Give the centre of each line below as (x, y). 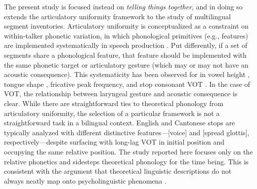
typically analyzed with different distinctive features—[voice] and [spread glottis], (127, 132)
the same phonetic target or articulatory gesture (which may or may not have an (126, 64)
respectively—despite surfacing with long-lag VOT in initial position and (114, 142)
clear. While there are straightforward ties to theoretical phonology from (114, 103)
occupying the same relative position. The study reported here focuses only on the (128, 151)
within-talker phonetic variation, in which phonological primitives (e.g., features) (126, 35)
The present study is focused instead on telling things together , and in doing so (123, 6)
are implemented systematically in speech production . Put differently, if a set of (126, 45)
